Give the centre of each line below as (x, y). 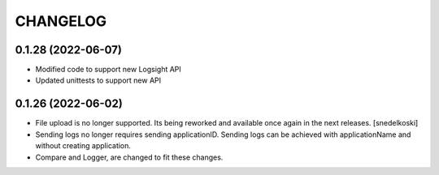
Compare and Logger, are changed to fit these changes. (129, 157)
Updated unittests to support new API (98, 80)
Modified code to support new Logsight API (109, 70)
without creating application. (83, 146)
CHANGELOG (61, 21)
